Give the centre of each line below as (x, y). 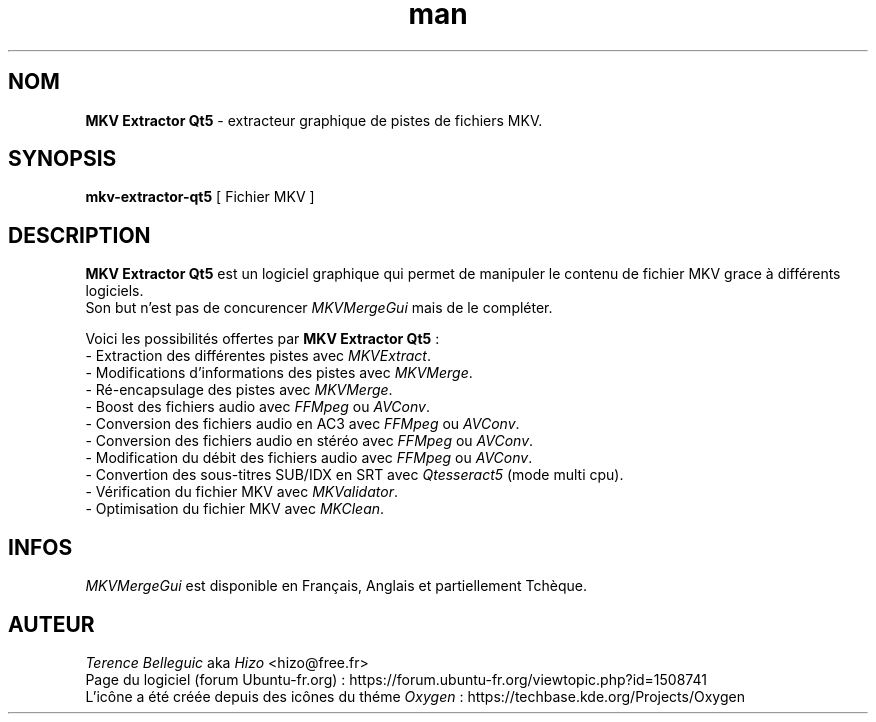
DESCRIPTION (79, 235)
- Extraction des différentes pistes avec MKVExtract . (258, 356)
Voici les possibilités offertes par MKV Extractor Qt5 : (262, 339)
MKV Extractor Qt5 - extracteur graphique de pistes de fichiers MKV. (314, 120)
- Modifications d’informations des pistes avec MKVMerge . (279, 373)
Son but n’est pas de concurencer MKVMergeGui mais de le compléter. (319, 308)
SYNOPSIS (62, 159)
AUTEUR (51, 624)
